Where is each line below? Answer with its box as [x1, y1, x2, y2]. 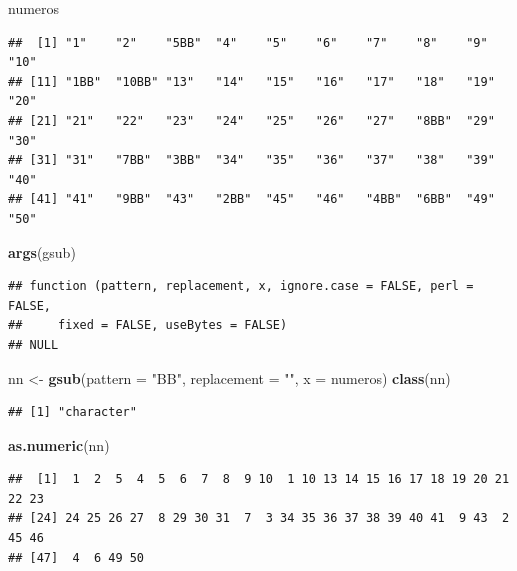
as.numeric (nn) [8, 434, 110, 455]
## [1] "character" [8, 405, 137, 420]
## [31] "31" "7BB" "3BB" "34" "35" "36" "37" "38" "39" [8, 153, 495, 168]
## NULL [8, 337, 59, 352]
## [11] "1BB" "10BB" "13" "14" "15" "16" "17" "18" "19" [8, 74, 495, 89]
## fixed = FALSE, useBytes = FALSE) [8, 318, 288, 333]
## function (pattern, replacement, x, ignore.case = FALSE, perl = [8, 279, 474, 294]
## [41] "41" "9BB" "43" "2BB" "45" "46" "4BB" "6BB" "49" [8, 192, 495, 207]
